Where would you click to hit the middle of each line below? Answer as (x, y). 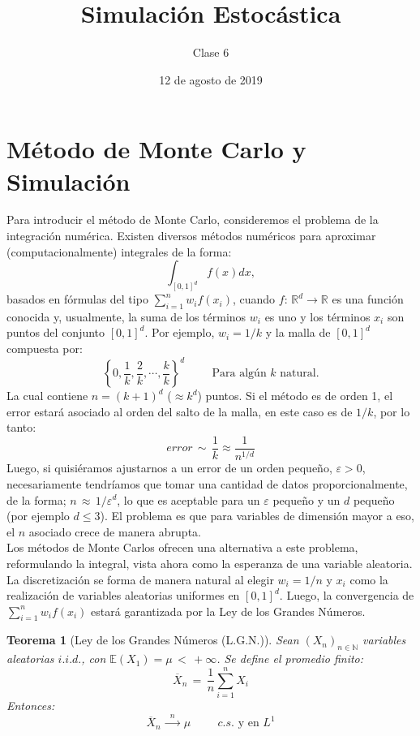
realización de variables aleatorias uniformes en (123, 595)
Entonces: (31, 705)
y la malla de (298, 332)
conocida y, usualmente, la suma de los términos (126, 316)
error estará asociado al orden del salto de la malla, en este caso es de (180, 411)
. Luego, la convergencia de (347, 595)
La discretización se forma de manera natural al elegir (140, 579)
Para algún (239, 374)
